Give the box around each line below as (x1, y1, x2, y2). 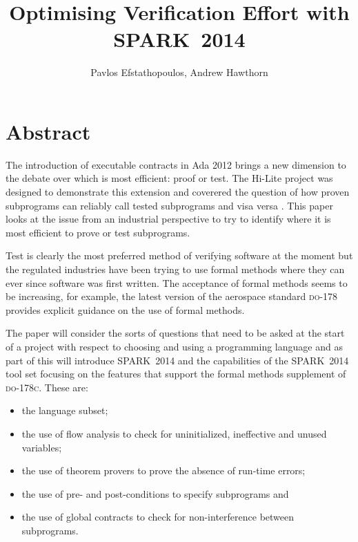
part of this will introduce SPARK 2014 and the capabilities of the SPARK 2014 (6, 353, 349, 367)
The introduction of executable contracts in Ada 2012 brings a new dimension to (6, 157, 346, 171)
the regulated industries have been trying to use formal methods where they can (6, 262, 345, 276)
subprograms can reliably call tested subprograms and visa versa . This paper (6, 198, 333, 212)
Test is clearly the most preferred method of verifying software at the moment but (6, 248, 353, 263)
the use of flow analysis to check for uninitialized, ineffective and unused (21, 426, 327, 440)
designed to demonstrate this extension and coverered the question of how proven (6, 185, 350, 199)
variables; (21, 440, 62, 454)
